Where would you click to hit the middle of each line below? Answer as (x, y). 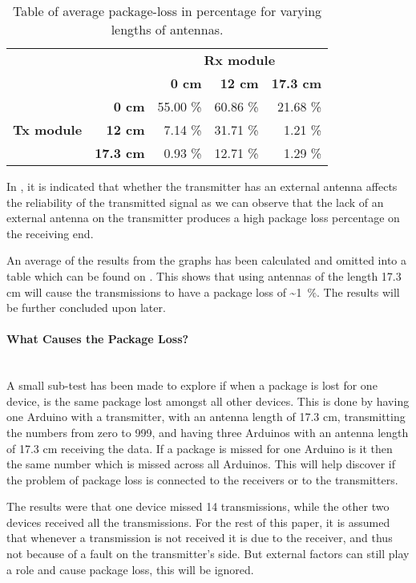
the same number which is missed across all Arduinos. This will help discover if (201, 464)
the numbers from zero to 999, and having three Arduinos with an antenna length (208, 432)
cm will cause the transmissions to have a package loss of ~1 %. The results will (203, 291)
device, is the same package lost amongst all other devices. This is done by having (208, 401)
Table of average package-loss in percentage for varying (167, 11)
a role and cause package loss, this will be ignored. (130, 569)
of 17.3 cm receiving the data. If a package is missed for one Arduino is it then (200, 448)
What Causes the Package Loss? (98, 339)
